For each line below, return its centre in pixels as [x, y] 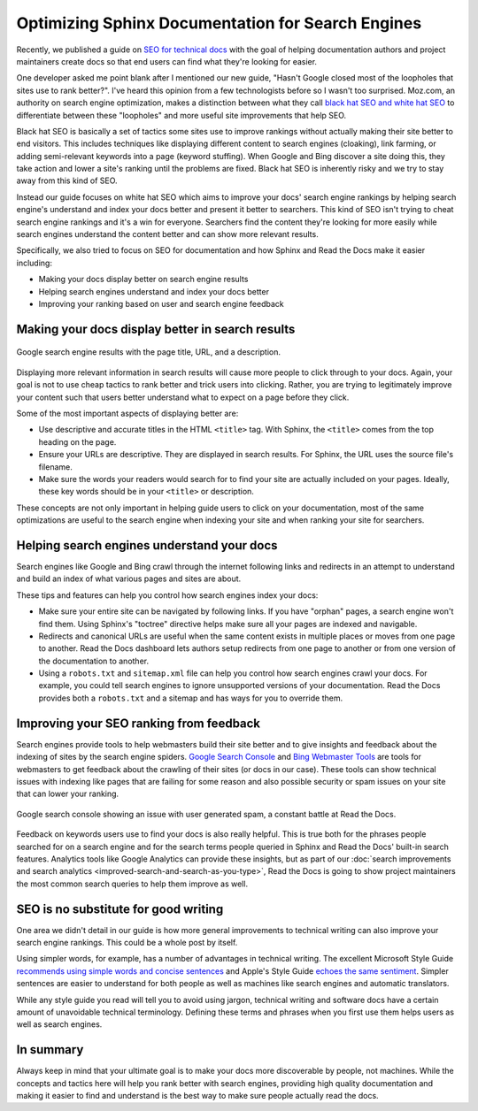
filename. [55, 467]
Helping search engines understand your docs [147, 545]
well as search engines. [59, 1024]
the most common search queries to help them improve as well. [132, 884]
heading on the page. [77, 441]
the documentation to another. [94, 661]
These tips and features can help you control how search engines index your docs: [167, 595]
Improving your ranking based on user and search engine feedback [161, 303]
